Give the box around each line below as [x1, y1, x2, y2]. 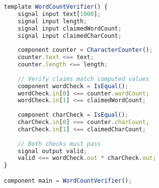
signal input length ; [17, 17, 87, 25]
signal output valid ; [17, 147, 87, 155]
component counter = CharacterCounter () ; [17, 47, 153, 54]
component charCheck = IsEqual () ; [17, 111, 129, 119]
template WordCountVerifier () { [4, 3, 108, 10]
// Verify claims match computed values [17, 75, 149, 82]
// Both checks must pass [17, 140, 101, 147]
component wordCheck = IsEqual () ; [17, 82, 129, 90]
